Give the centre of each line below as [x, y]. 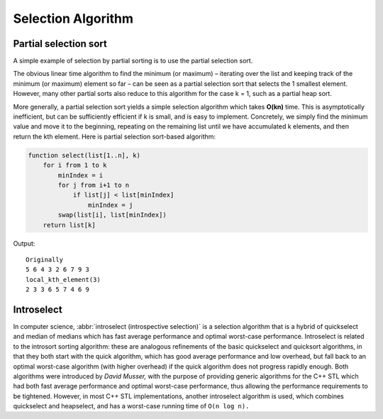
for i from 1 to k [75, 165]
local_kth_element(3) [63, 279]
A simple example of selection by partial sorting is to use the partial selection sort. [133, 61]
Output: [24, 243]
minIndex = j [110, 205]
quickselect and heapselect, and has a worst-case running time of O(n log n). [131, 406]
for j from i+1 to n [94, 185]
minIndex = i [81, 175]
